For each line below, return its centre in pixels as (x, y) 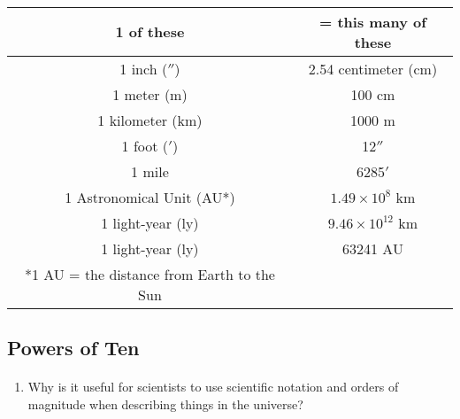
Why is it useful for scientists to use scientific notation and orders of (213, 386)
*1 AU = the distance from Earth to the (149, 274)
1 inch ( (144, 68)
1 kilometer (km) (150, 120)
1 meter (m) (150, 94)
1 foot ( (145, 145)
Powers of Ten (73, 347)
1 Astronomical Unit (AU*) (150, 197)
